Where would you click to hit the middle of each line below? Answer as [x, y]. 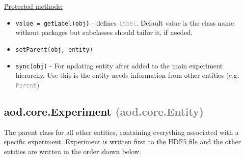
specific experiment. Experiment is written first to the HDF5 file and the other [122, 142]
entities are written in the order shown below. [73, 151]
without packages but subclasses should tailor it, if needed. [104, 32]
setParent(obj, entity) [54, 49]
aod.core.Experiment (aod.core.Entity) [104, 111]
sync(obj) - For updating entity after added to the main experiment [119, 65]
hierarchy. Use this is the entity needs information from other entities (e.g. [127, 75]
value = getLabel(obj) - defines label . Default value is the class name [125, 22]
